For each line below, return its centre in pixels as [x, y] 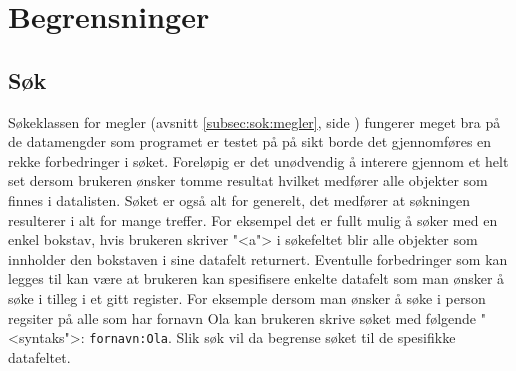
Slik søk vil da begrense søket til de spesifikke [316, 337]
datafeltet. [39, 356]
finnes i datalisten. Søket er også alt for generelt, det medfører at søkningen [239, 199]
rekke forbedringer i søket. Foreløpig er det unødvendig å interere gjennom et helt [258, 160]
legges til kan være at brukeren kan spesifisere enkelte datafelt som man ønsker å [256, 278]
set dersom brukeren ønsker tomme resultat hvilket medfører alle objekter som [248, 180]
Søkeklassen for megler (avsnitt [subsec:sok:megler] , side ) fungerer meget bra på [254, 121]
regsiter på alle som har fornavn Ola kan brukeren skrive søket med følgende [242, 317]
